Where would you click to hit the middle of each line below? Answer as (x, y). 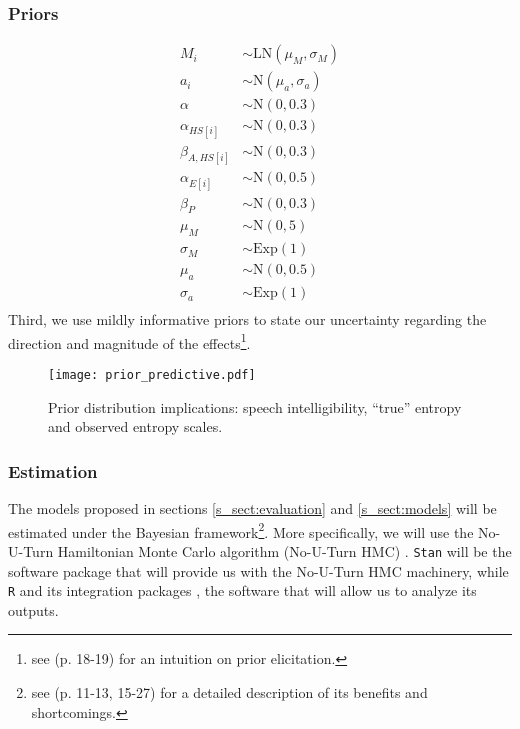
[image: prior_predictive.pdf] (152, 375)
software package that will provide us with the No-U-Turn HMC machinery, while (258, 570)
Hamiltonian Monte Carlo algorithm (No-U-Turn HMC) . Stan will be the (284, 550)
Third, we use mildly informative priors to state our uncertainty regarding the (247, 319)
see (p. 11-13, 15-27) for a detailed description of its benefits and (229, 692)
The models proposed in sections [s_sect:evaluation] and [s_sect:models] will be (252, 508)
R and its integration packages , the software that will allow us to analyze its (242, 590)
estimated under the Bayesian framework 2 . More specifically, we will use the (241, 530)
